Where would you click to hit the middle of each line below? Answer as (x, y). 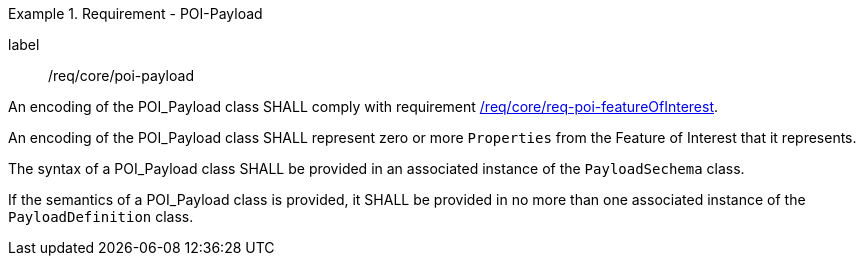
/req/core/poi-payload (121, 75)
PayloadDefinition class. (101, 216)
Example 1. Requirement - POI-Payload (135, 13)
